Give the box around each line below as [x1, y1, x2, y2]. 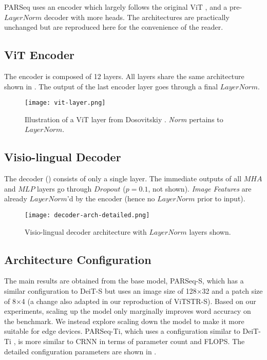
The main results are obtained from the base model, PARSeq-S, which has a [4, 275, 244, 286]
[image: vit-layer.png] [25, 99, 106, 107]
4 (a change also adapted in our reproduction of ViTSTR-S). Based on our [21, 295, 256, 306]
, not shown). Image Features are [148, 183, 252, 194]
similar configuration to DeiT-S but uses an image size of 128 [4, 286, 197, 296]
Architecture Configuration [4, 251, 151, 267]
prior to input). [197, 193, 245, 204]
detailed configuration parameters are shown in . [4, 346, 157, 356]
